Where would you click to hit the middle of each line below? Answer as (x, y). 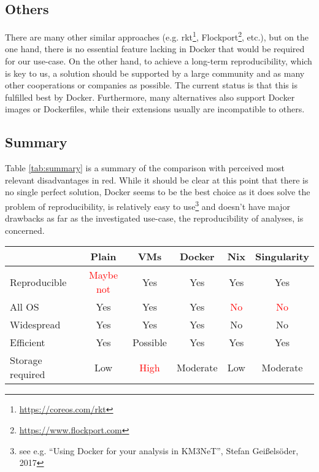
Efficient (28, 342)
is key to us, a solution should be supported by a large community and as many (155, 73)
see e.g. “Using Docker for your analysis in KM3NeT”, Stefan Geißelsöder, (159, 450)
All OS (25, 307)
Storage (26, 360)
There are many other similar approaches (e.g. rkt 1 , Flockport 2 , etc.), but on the (157, 36)
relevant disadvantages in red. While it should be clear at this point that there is (157, 180)
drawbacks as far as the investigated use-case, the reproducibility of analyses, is (154, 218)
